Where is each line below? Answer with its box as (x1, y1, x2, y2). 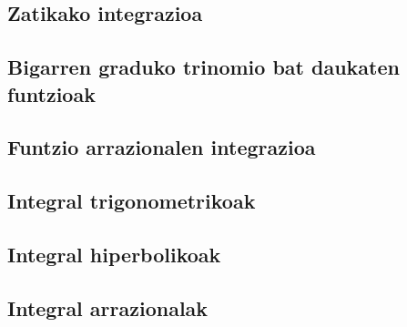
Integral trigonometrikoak (7, 187, 256, 215)
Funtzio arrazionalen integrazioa (7, 133, 316, 161)
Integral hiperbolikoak (7, 240, 221, 268)
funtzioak (7, 79, 96, 107)
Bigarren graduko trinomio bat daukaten (7, 53, 400, 81)
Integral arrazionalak (7, 293, 209, 322)
